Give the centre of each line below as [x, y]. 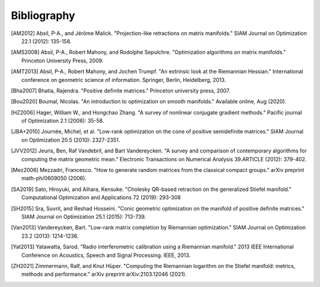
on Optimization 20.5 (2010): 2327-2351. [71, 140]
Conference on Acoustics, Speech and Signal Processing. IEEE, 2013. [106, 255]
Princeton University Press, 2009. [63, 60]
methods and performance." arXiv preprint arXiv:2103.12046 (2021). [104, 274]
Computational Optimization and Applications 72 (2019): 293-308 [101, 197]
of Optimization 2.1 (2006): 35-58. [63, 121]
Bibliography [43, 15]
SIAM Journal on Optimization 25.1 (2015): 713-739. [84, 216]
